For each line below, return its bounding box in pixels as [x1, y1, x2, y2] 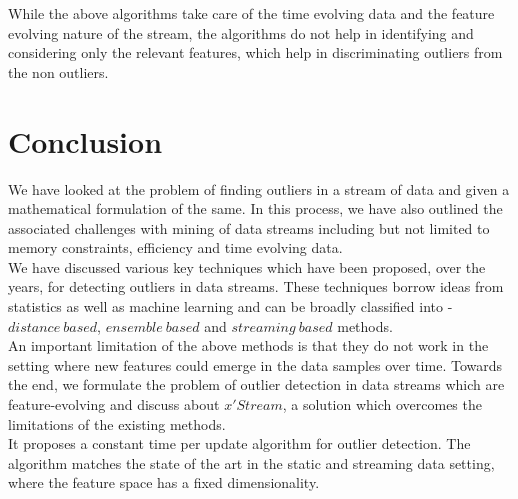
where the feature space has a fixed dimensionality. [8, 472, 320, 493]
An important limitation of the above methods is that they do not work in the [8, 335, 489, 356]
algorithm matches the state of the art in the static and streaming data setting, [8, 452, 495, 473]
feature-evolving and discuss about [8, 394, 220, 415]
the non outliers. [8, 61, 109, 82]
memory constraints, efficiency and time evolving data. [8, 237, 343, 258]
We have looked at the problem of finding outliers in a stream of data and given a [8, 178, 510, 199]
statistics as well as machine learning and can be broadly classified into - [8, 296, 453, 317]
